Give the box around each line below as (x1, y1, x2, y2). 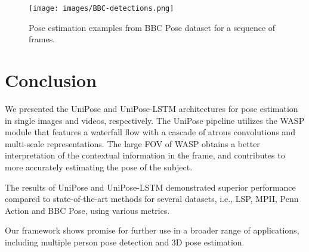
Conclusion (5, 68, 97, 92)
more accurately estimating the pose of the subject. (5, 160, 193, 173)
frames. (29, 33, 55, 45)
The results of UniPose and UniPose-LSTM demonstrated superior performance (5, 181, 296, 193)
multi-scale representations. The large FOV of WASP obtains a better (5, 137, 260, 150)
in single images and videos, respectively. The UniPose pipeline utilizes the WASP (5, 114, 305, 126)
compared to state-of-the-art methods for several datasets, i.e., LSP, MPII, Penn (5, 192, 299, 205)
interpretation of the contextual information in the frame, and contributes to (5, 149, 285, 161)
